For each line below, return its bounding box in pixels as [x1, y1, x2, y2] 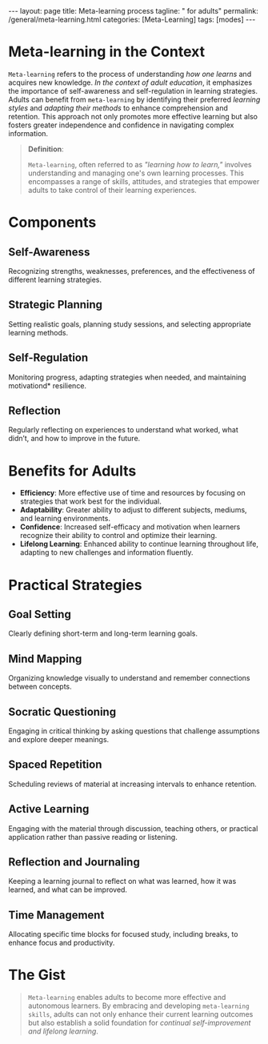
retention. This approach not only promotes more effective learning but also [8, 111, 258, 121]
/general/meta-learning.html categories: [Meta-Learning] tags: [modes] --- [8, 14, 256, 24]
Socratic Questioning [8, 705, 117, 718]
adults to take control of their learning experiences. [27, 185, 198, 195]
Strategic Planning [8, 298, 102, 311]
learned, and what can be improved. [8, 885, 128, 894]
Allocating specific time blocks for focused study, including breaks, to [8, 930, 238, 939]
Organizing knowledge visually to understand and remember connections [8, 673, 250, 683]
